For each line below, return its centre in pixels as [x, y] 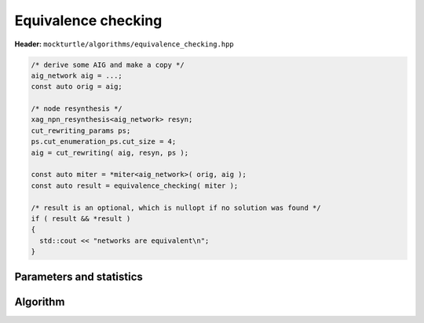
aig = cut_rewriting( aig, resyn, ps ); [110, 152]
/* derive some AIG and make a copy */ [108, 64]
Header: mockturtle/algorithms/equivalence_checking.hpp [124, 44]
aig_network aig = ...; [77, 75]
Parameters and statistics [79, 276]
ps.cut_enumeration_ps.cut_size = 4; [104, 142]
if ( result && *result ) [81, 219]
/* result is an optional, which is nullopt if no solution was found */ [176, 207]
